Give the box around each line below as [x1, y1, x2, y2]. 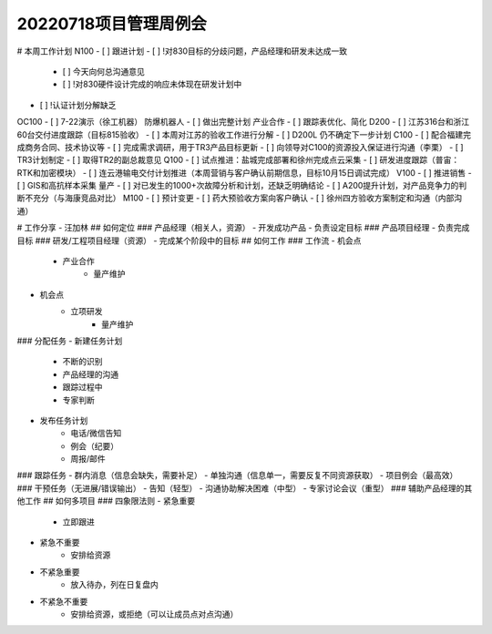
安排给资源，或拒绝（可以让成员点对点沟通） [70, 608, 239, 619]
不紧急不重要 [39, 596, 88, 607]
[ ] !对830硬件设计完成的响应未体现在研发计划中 [62, 78, 242, 90]
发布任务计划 [39, 414, 88, 425]
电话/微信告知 [70, 428, 122, 439]
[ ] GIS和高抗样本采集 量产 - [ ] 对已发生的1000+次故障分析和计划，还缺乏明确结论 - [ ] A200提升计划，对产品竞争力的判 [16, 180, 467, 191]
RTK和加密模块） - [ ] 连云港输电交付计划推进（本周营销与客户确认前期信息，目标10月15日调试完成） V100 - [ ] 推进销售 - [16, 167, 473, 178]
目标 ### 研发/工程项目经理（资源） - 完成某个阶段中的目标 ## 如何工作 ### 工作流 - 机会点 [16, 235, 362, 246]
